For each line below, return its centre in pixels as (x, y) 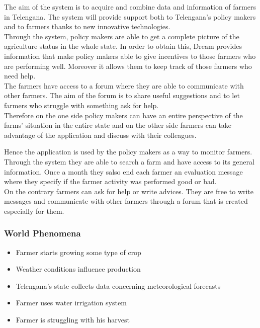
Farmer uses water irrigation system (71, 303)
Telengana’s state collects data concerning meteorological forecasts (118, 285)
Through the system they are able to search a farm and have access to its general (129, 161)
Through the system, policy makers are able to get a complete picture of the (122, 36)
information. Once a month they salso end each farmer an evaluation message (123, 171)
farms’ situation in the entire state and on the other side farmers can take (118, 125)
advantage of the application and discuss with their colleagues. (100, 135)
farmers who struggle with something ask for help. (81, 105)
